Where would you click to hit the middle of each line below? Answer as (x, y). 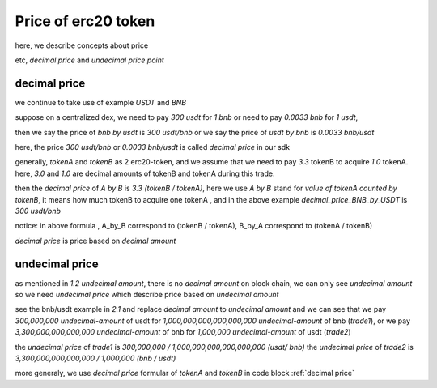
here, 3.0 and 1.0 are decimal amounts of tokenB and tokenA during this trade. (145, 173)
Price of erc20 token (85, 21)
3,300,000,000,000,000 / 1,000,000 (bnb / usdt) (95, 358)
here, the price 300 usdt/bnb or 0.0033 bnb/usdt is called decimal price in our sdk (153, 147)
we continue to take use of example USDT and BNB (100, 102)
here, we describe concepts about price (82, 45)
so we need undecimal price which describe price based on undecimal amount (147, 295)
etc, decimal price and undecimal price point (90, 60)
